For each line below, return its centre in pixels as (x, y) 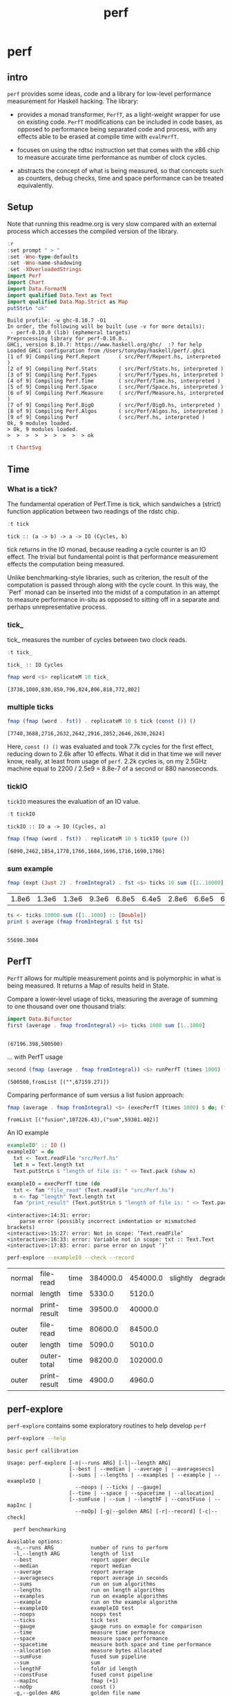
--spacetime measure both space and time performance (113, 1644)
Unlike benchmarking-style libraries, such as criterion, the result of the (108, 577)
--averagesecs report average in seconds (91, 1578)
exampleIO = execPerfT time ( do (54, 1183)
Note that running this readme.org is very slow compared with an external (112, 223)
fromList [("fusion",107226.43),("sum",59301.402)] (83, 1120)
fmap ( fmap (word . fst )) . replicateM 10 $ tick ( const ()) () (101, 721)
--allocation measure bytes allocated (88, 1650)
